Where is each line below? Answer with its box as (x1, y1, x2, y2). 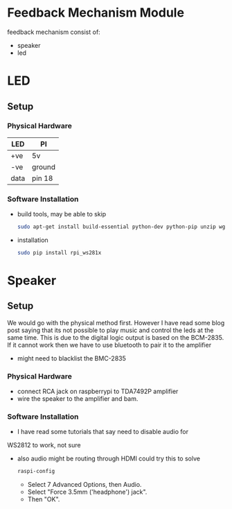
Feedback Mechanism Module (7, 5, 185, 21)
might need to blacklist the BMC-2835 (17, 354, 127, 362)
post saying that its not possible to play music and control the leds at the (7, 326, 214, 334)
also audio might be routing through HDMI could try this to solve (17, 454, 201, 463)
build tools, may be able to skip (17, 210, 107, 218)
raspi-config (17, 468, 55, 475)
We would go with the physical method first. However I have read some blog (7, 318, 225, 327)
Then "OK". (27, 495, 60, 503)
